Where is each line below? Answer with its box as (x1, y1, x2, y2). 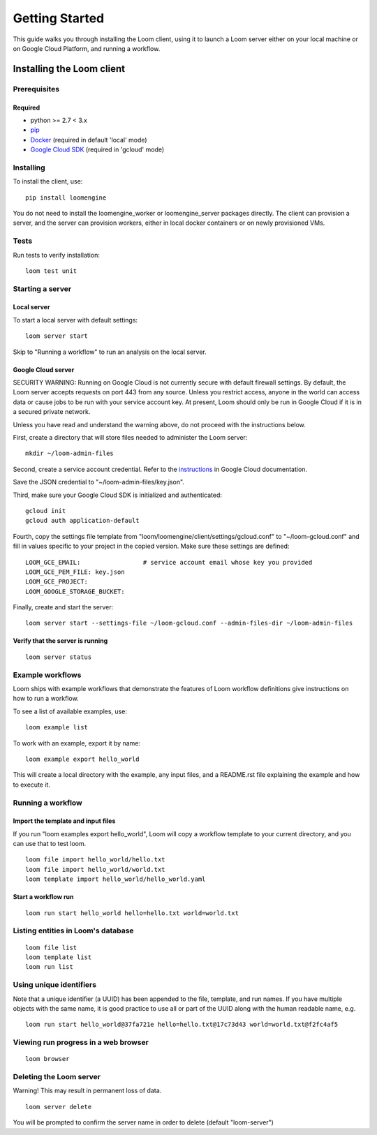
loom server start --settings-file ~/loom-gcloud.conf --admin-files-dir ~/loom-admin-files (25, 619, 353, 628)
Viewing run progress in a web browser (13, 1037, 149, 1047)
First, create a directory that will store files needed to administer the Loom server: (13, 433, 248, 441)
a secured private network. (13, 408, 91, 416)
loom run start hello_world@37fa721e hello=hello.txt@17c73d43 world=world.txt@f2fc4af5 (25, 1021, 339, 1029)
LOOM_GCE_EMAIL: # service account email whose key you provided (25, 558, 313, 566)
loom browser (25, 1055, 70, 1063)
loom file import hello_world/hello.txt (25, 856, 165, 863)
